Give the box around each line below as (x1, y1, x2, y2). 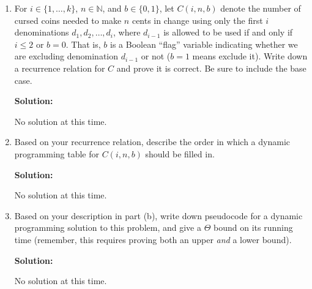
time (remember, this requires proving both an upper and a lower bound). (14, 233, 292, 246)
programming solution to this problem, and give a (14, 221, 201, 234)
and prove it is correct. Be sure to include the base (116, 61, 306, 74)
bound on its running (214, 221, 293, 234)
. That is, (65, 37, 101, 50)
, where (113, 26, 141, 39)
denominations (14, 26, 69, 39)
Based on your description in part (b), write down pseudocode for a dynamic (14, 209, 303, 222)
